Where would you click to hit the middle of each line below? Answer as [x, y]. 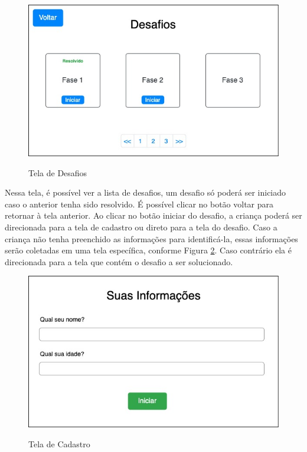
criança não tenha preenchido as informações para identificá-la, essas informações [151, 238]
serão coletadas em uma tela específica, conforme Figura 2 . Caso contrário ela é [148, 250]
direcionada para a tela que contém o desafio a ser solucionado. [119, 261]
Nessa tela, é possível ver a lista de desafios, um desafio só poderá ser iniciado [146, 192]
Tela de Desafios [58, 172]
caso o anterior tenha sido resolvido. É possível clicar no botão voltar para [139, 204]
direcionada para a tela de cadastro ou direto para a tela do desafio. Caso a [141, 227]
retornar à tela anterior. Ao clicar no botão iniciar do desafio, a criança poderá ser [153, 215]
